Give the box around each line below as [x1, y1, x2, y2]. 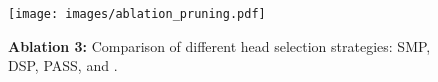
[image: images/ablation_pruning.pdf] [8, 7, 266, 21]
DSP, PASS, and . [8, 55, 118, 76]
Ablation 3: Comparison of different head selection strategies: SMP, [8, 35, 431, 56]
